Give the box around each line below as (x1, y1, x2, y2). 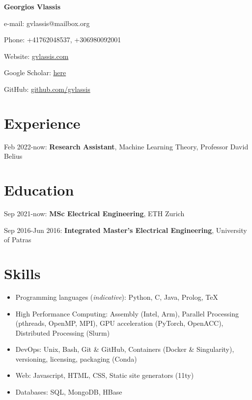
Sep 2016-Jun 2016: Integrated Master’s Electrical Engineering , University (4, 225, 247, 235)
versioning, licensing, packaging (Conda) (15, 353, 137, 364)
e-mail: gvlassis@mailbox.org (4, 18, 90, 28)
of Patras (4, 234, 31, 245)
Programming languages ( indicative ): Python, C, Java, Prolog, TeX (15, 291, 218, 302)
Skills (4, 263, 41, 283)
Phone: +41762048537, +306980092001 (4, 34, 121, 45)
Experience (4, 113, 81, 133)
